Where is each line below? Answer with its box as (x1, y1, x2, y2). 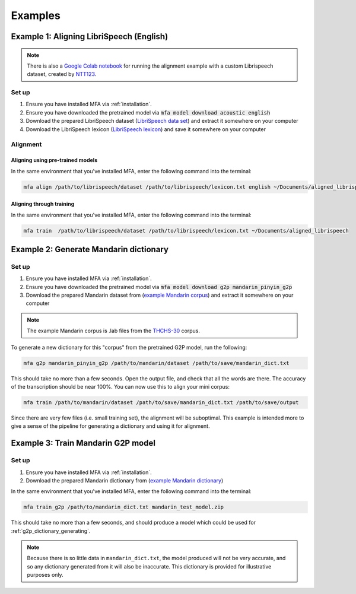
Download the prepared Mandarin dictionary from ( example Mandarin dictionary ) (26, 477, 224, 484)
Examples (11, 9, 61, 22)
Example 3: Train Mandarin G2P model (11, 438, 155, 448)
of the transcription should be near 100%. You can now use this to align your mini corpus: (11, 383, 230, 390)
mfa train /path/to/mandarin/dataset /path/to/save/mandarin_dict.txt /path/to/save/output (23, 399, 299, 406)
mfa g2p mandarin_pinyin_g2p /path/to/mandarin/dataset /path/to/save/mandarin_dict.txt (23, 360, 290, 366)
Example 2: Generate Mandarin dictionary (11, 244, 169, 255)
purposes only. (27, 571, 63, 579)
